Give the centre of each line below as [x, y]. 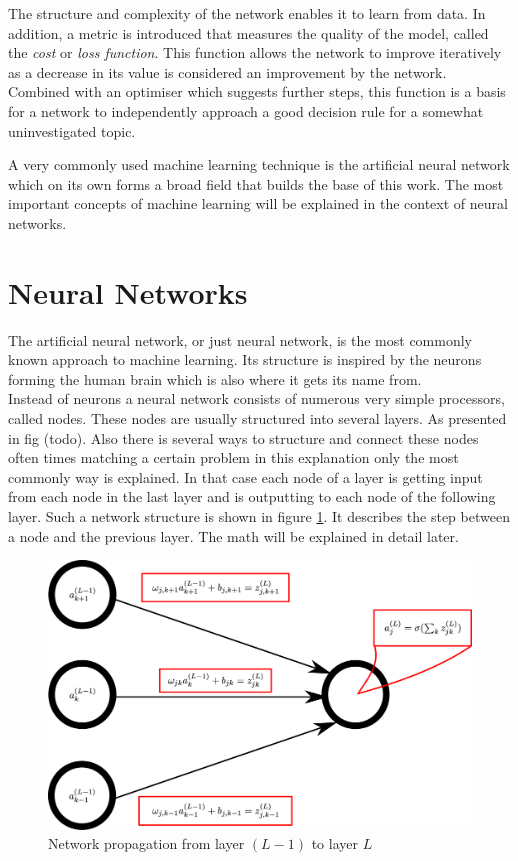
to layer [334, 843]
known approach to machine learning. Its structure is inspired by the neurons [245, 359]
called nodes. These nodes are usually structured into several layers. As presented [257, 418]
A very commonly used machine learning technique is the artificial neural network [259, 164]
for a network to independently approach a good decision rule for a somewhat [246, 110]
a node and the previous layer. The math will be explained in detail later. [233, 535]
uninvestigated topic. [72, 130]
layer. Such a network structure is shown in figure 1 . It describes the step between [259, 516]
